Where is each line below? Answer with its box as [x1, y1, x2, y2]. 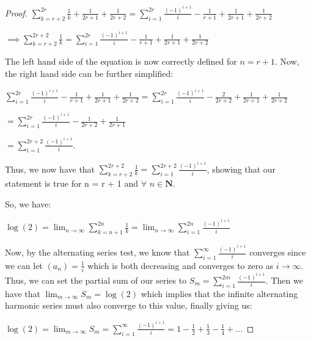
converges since [249, 246, 306, 259]
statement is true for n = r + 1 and [5, 177, 139, 190]
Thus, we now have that [5, 162, 95, 175]
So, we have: [5, 197, 51, 210]
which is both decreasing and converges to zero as [87, 259, 274, 271]
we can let [5, 259, 43, 271]
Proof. [5, 6, 27, 19]
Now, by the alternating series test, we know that [5, 246, 190, 259]
